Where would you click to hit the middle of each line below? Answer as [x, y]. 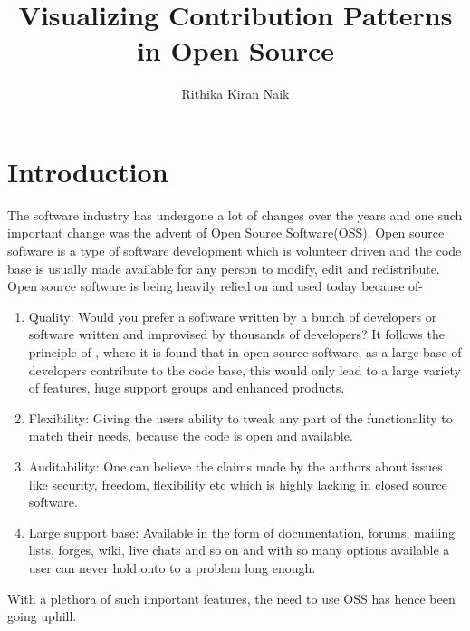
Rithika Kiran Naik [235, 94]
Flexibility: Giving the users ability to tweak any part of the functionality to [240, 417]
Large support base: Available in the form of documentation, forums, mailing [242, 532]
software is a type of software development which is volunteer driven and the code [235, 251]
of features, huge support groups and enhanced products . [187, 388]
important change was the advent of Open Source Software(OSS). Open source [226, 233]
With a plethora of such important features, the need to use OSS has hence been [231, 598]
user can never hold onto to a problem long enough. [172, 567]
